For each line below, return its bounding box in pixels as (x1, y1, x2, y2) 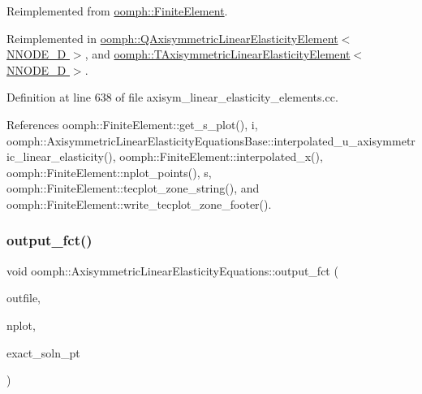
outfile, (6, 289, 41, 306)
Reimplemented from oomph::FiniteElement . (6, 2, 228, 19)
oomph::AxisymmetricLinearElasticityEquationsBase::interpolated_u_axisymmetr (6, 132, 416, 149)
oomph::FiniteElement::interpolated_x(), (119, 148, 323, 165)
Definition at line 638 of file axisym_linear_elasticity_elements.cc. (6, 89, 338, 106)
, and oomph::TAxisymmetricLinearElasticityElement (84, 45, 351, 63)
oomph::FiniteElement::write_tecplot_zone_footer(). (6, 195, 272, 212)
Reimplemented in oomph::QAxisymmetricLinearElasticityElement (6, 29, 338, 46)
